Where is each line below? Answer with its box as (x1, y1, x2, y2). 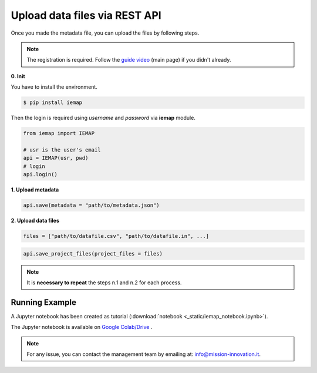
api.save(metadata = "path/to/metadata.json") (23, 201, 160, 209)
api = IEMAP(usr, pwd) (23, 154, 89, 162)
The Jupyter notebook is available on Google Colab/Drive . (11, 324, 153, 331)
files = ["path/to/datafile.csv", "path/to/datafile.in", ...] (23, 233, 210, 239)
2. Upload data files (11, 217, 60, 224)
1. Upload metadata (11, 186, 59, 193)
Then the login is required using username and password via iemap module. (11, 115, 196, 122)
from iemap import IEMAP (23, 130, 95, 137)
